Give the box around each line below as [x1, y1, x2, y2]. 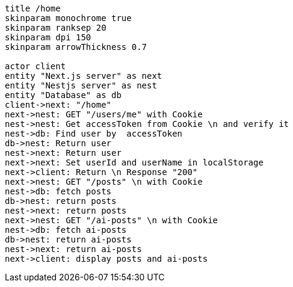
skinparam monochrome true [5, 13, 132, 23]
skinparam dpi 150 [5, 32, 91, 42]
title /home [5, 4, 61, 13]
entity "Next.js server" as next [5, 71, 162, 81]
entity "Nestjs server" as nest [5, 81, 157, 90]
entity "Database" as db [5, 90, 122, 100]
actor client [5, 61, 66, 71]
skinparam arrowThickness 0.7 [5, 42, 147, 52]
